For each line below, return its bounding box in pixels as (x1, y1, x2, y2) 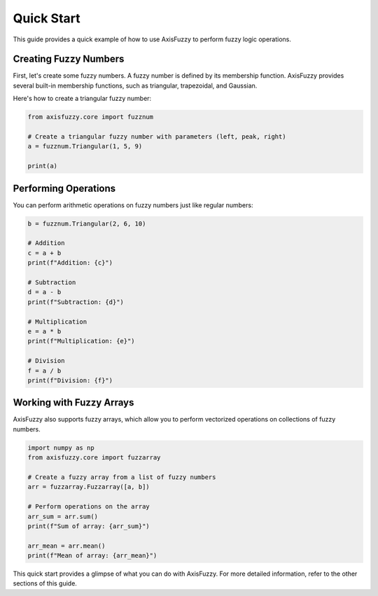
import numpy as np (27, 443, 94, 452)
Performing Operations (13, 182, 116, 194)
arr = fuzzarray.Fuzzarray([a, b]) (27, 483, 150, 491)
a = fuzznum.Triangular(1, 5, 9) (27, 142, 143, 151)
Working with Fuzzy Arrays (13, 396, 134, 409)
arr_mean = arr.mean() (27, 541, 106, 550)
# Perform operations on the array (27, 503, 150, 511)
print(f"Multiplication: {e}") (27, 337, 136, 345)
